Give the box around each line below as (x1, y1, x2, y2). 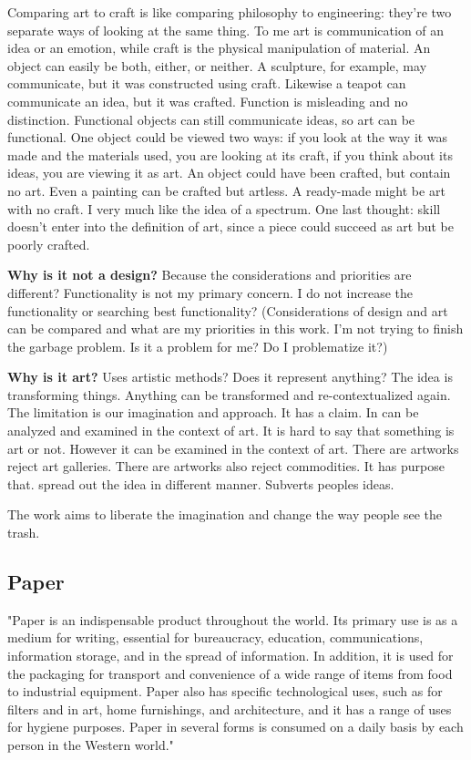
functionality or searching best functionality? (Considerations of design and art (7, 301, 448, 320)
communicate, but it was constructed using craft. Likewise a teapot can (7, 74, 406, 93)
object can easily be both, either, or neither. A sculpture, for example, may (7, 56, 427, 75)
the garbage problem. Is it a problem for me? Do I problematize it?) (7, 336, 388, 355)
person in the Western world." (7, 734, 174, 754)
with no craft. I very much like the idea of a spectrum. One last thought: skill (7, 199, 441, 218)
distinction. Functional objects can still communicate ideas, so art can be (7, 109, 415, 128)
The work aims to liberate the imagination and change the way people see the (7, 505, 442, 524)
